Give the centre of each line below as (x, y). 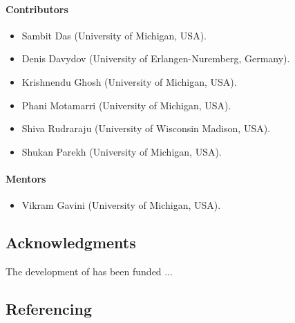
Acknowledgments (71, 242)
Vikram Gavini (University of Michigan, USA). (121, 205)
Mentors (26, 178)
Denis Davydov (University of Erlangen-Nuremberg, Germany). (156, 58)
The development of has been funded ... (89, 271)
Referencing (49, 308)
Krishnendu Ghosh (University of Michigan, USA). (129, 81)
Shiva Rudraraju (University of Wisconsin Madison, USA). (146, 128)
